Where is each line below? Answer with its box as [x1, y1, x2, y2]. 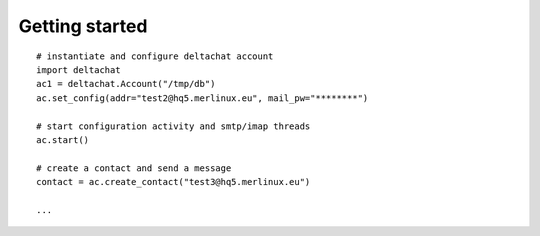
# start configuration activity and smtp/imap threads [36, 120, 311, 132]
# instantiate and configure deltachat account [36, 50, 274, 62]
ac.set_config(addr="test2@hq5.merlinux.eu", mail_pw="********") [36, 92, 369, 104]
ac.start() [36, 134, 90, 145]
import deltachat [36, 64, 121, 75]
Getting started [18, 15, 148, 37]
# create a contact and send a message [36, 162, 232, 174]
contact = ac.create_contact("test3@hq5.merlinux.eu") [36, 176, 311, 188]
